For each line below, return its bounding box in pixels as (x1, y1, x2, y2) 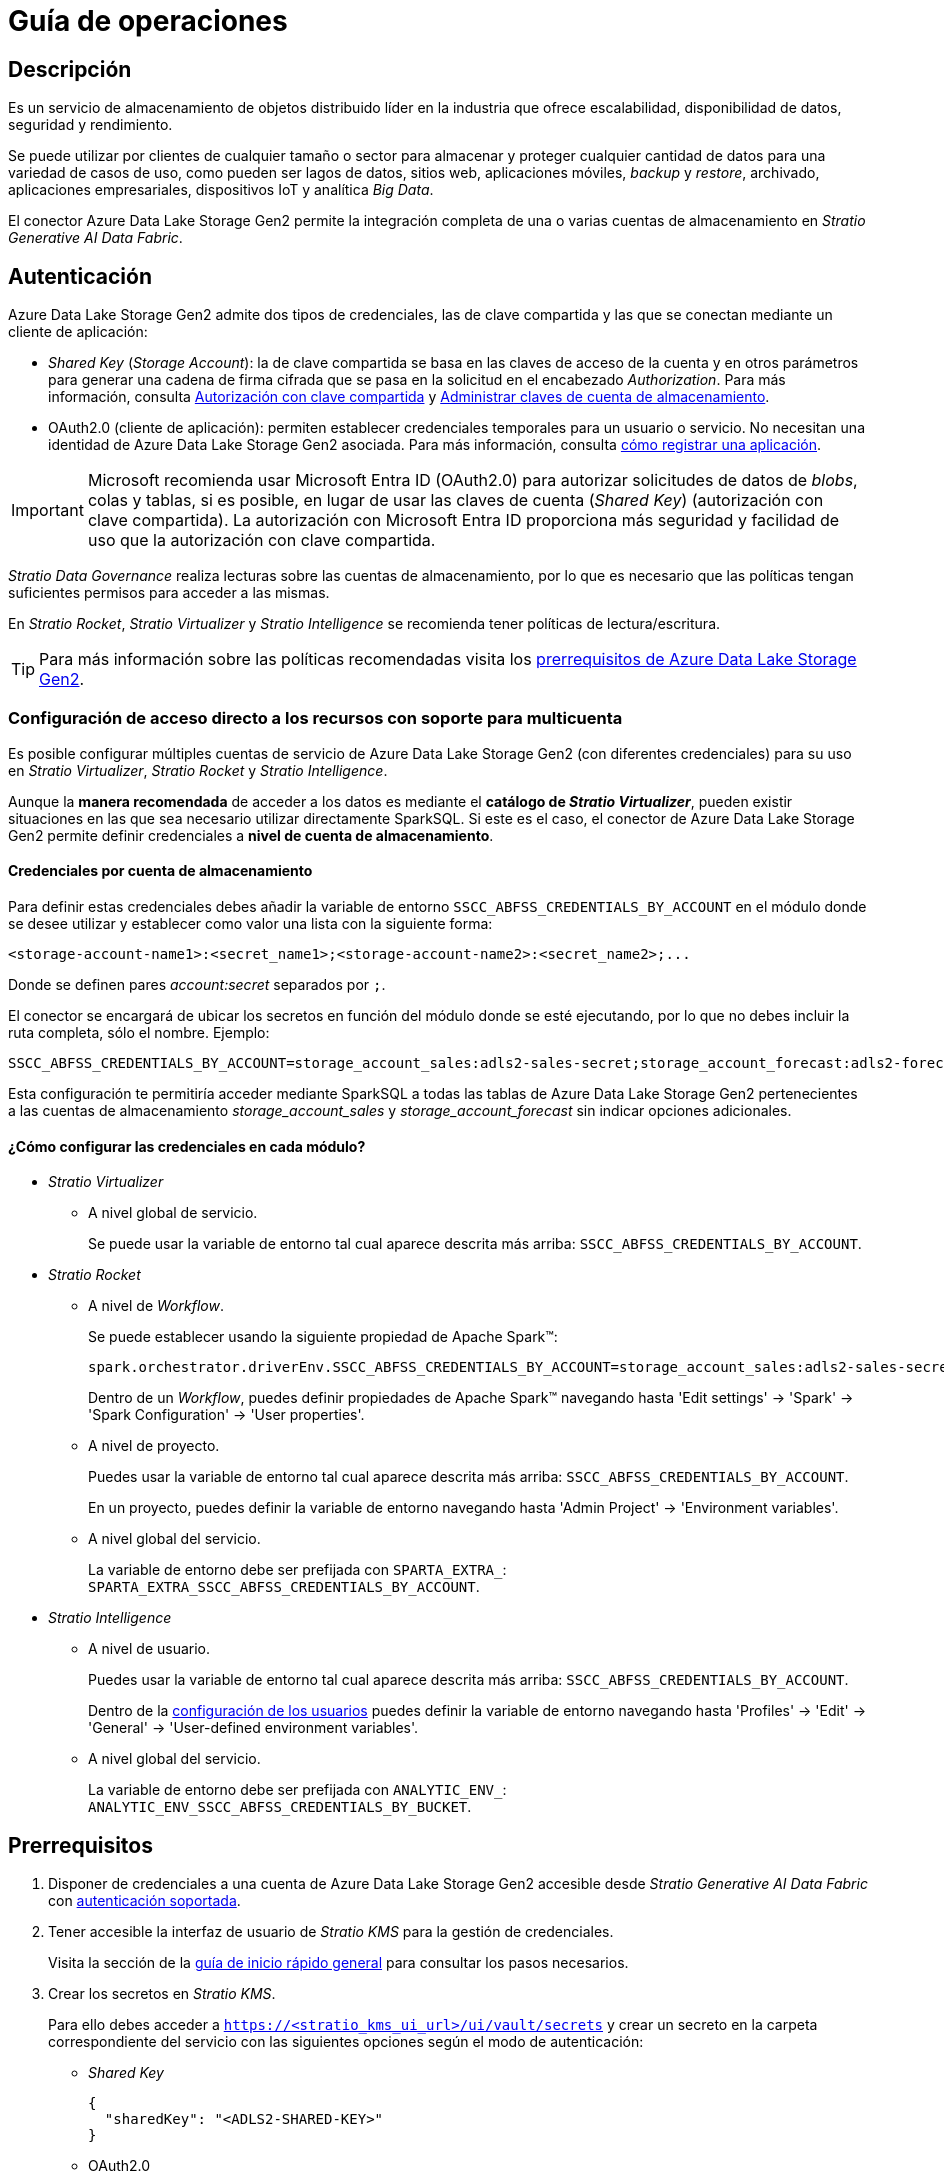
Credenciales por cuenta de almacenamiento (8, 862, 313, 880)
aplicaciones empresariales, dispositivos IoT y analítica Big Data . (8, 181, 434, 199)
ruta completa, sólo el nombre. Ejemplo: (8, 1023, 270, 1041)
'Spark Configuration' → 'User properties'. (88, 1406, 365, 1424)
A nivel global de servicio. (88, 1204, 258, 1222)
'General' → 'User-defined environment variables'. (88, 1719, 419, 1737)
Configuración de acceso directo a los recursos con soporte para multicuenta (8, 708, 623, 729)
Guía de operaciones (8, 4, 288, 38)
